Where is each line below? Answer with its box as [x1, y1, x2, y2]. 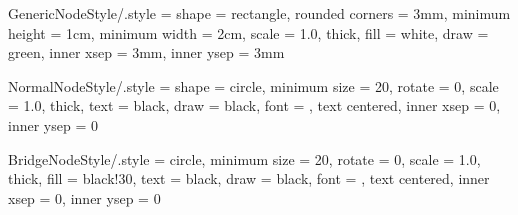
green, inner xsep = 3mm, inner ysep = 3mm [8, 42, 285, 63]
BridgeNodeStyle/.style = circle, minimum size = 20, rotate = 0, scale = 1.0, [8, 148, 481, 169]
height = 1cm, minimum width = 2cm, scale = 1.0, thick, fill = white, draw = [8, 22, 489, 43]
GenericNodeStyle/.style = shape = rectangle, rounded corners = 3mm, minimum [8, 3, 511, 23]
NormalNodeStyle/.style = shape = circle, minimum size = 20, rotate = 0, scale [8, 75, 499, 96]
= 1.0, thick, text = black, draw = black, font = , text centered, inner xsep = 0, [8, 95, 501, 116]
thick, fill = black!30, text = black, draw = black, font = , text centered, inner [8, 168, 490, 189]
